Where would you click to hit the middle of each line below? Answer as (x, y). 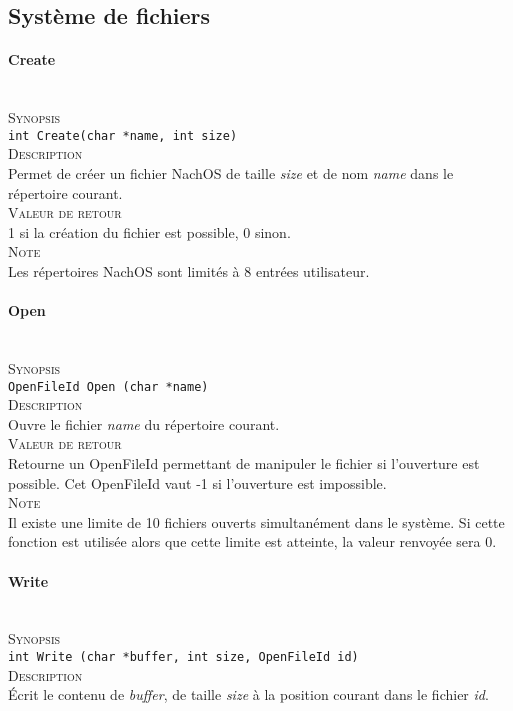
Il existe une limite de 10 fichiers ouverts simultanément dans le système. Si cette (256, 521)
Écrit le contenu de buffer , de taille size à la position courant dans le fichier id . (248, 694)
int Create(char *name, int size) (123, 135)
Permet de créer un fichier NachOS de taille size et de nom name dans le (231, 173)
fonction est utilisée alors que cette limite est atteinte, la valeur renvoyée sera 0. (252, 541)
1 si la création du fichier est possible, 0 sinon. (149, 231)
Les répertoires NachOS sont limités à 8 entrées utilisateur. (189, 270)
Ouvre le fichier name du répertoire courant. (144, 423)
